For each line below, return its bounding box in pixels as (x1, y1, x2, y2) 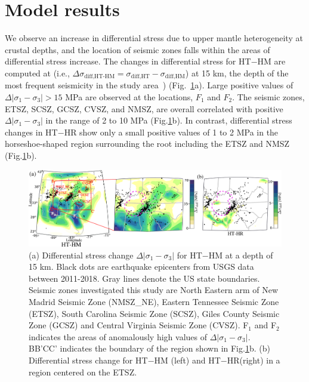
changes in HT (5, 125, 58, 138)
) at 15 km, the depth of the (185, 66, 289, 79)
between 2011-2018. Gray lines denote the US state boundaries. (29, 272, 260, 284)
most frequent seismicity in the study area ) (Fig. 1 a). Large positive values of (5, 79, 293, 91)
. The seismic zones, (232, 90, 305, 103)
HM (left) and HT (154, 353, 221, 366)
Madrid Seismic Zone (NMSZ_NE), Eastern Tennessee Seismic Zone (29, 295, 279, 307)
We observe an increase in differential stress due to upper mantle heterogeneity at (5, 32, 303, 44)
